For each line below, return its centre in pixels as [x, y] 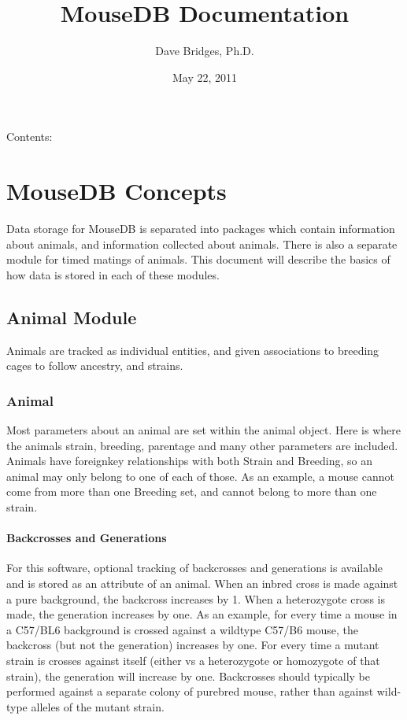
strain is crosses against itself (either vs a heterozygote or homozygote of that [193, 660]
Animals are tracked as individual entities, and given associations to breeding [193, 350]
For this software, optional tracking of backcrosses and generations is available [195, 568]
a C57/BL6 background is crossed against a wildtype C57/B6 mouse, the [183, 629]
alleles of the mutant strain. [98, 706]
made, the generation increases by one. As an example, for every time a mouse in [202, 614]
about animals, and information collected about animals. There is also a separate [202, 244]
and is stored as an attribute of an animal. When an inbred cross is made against [202, 583]
